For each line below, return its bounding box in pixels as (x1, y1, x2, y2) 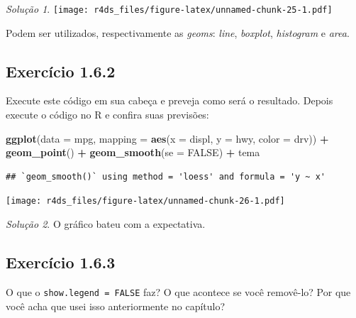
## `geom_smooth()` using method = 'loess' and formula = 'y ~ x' (6, 171, 326, 182)
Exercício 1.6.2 (6, 60, 116, 82)
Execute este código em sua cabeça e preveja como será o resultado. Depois (6, 93, 333, 108)
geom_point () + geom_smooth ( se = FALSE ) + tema (6, 145, 260, 160)
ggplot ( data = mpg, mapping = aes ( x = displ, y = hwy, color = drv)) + (6, 131, 329, 146)
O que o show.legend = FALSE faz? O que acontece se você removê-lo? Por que (6, 284, 351, 299)
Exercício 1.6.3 (6, 251, 116, 273)
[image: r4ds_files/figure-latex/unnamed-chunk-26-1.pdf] (6, 196, 285, 207)
